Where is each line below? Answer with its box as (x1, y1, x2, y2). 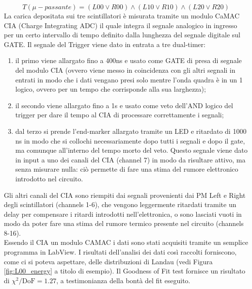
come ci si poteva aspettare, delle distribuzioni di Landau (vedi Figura (4, 256, 213, 266)
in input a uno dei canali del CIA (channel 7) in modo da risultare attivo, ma (15, 154, 246, 164)
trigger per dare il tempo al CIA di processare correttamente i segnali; (15, 110, 224, 120)
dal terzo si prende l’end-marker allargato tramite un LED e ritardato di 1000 (15, 126, 247, 136)
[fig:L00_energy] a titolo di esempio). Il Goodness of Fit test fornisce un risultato (4, 266, 246, 276)
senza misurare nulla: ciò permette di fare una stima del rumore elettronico (15, 164, 238, 174)
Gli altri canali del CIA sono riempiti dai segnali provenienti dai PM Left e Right (4, 190, 246, 200)
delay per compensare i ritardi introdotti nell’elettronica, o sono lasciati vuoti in (4, 209, 242, 219)
